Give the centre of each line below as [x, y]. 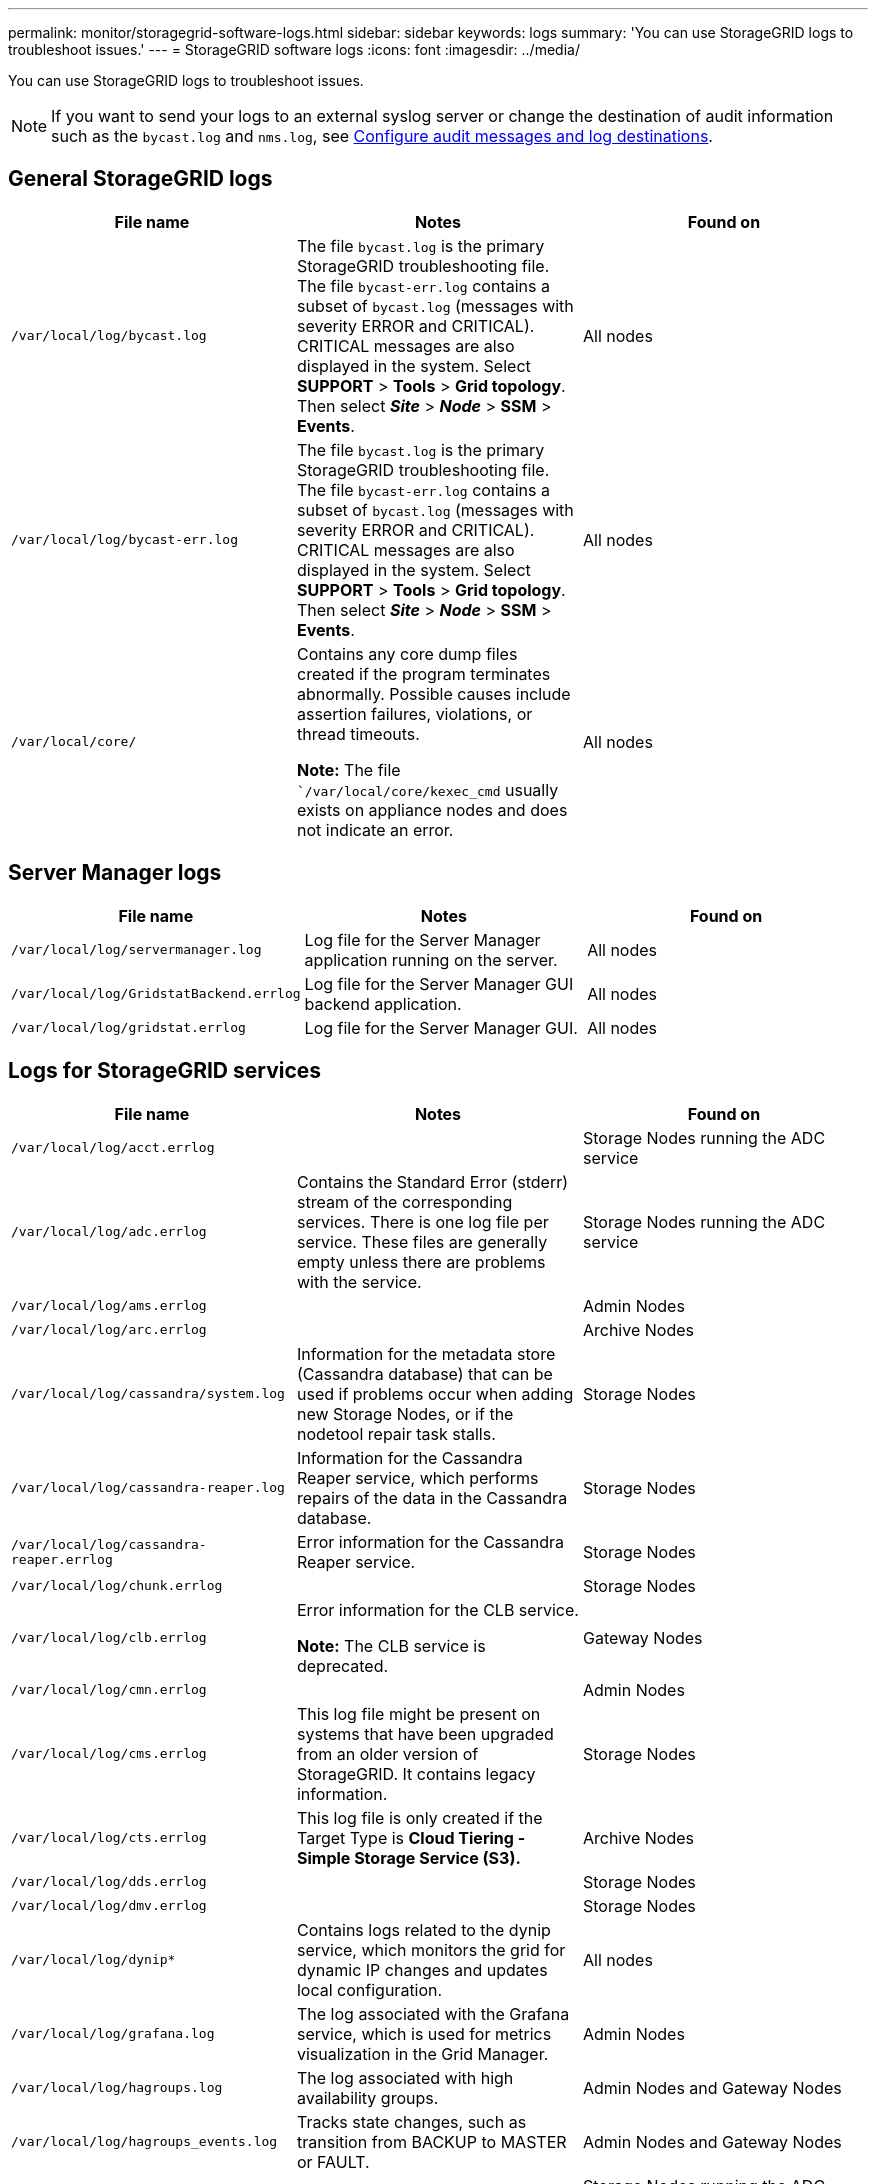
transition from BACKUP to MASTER [431, 2141]
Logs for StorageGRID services [165, 1071]
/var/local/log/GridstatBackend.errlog [156, 994]
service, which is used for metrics [424, 2033]
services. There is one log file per [422, 1221]
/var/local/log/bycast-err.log [124, 540]
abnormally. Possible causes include [433, 693]
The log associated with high [405, 2077]
